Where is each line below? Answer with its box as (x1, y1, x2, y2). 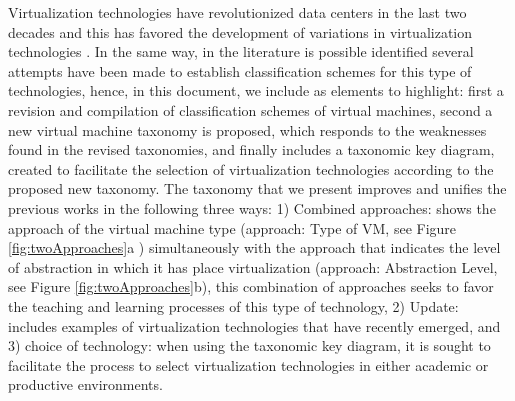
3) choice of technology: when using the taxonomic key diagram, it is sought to (8, 335, 491, 356)
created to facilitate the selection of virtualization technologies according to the (8, 158, 494, 179)
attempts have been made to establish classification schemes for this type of (8, 60, 472, 81)
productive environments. (8, 374, 163, 395)
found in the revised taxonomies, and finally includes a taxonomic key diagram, (8, 139, 495, 160)
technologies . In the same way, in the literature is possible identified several (8, 41, 474, 62)
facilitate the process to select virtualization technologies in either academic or (8, 354, 489, 375)
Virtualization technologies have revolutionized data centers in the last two (8, 2, 467, 22)
